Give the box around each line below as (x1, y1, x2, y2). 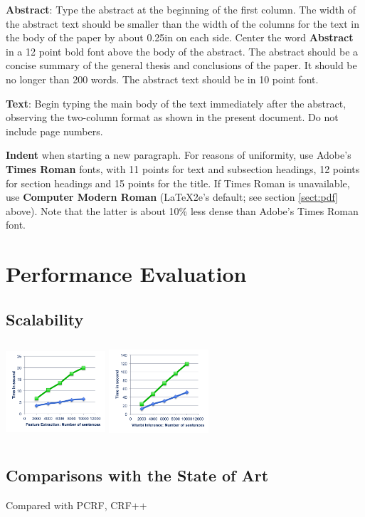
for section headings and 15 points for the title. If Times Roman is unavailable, (6, 175, 350, 190)
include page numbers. (6, 123, 103, 138)
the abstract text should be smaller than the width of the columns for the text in (6, 16, 360, 31)
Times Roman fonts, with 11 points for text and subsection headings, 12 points (6, 161, 360, 176)
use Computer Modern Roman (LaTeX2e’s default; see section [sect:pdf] (6, 189, 339, 204)
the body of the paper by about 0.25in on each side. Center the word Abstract (6, 30, 354, 45)
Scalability (6, 308, 84, 330)
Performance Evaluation (6, 259, 247, 288)
